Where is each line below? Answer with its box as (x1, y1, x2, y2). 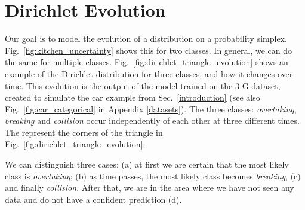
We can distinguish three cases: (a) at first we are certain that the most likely (5, 158, 289, 171)
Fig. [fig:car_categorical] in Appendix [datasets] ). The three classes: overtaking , (5, 102, 297, 115)
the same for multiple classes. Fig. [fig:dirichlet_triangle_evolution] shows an (5, 56, 288, 68)
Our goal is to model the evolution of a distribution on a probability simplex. (5, 32, 287, 45)
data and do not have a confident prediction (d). (5, 193, 182, 205)
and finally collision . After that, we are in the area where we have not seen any (5, 181, 294, 194)
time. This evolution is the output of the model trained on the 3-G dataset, (5, 79, 281, 92)
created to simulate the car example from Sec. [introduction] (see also (5, 91, 260, 104)
